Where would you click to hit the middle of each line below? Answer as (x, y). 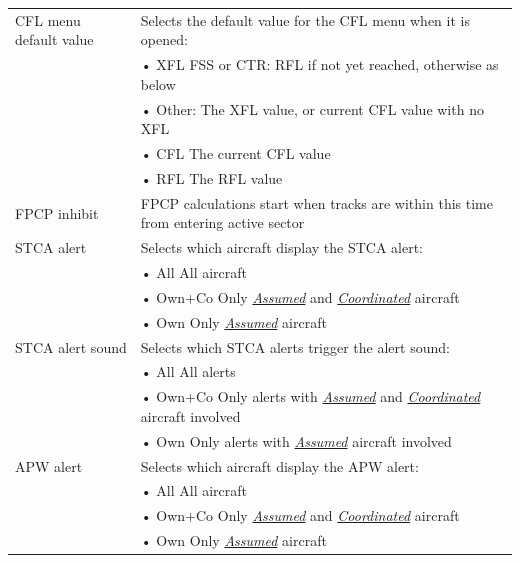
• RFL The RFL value (211, 177)
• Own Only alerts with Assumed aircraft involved (296, 440)
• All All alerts (188, 371)
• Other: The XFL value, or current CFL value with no (312, 108)
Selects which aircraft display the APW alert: (279, 465)
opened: (164, 39)
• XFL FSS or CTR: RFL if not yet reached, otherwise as (319, 64)
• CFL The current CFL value (235, 153)
